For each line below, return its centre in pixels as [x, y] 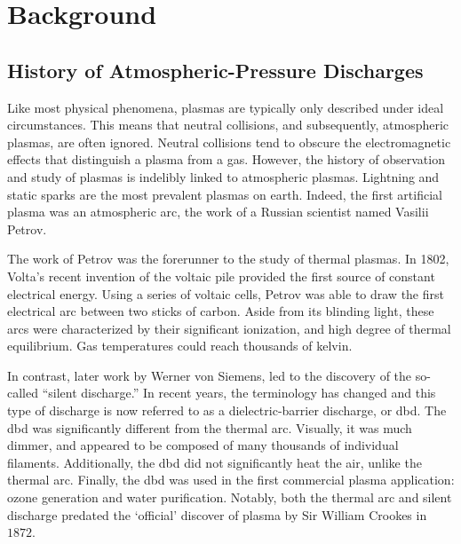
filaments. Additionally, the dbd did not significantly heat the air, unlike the [215, 462]
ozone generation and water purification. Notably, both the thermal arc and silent [230, 497]
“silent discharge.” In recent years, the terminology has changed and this [239, 393]
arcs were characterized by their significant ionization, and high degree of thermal [229, 328]
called [23, 393]
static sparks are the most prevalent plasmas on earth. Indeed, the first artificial [225, 194]
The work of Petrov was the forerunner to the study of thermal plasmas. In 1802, [228, 259]
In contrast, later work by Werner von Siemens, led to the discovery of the [210, 375]
